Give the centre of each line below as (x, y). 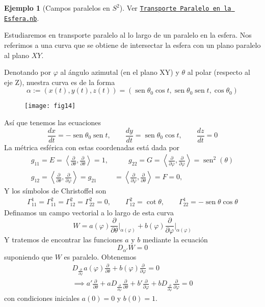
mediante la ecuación (175, 240)
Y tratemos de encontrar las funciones (63, 240)
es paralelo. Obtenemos (100, 256)
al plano (17, 55)
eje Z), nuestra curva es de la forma (60, 82)
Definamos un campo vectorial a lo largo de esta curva (89, 212)
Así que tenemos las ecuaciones (53, 122)
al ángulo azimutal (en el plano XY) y (120, 72)
